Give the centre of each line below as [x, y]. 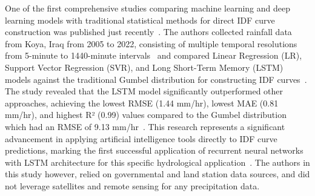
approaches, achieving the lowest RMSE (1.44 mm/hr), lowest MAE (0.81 [142, 103]
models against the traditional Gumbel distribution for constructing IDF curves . [156, 79]
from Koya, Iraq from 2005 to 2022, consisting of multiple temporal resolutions [151, 43]
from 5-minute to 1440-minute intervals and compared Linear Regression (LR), [154, 55]
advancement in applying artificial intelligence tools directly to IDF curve [141, 138]
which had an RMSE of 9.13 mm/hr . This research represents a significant [145, 126]
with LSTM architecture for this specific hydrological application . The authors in [157, 162]
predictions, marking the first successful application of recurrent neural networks [154, 150]
